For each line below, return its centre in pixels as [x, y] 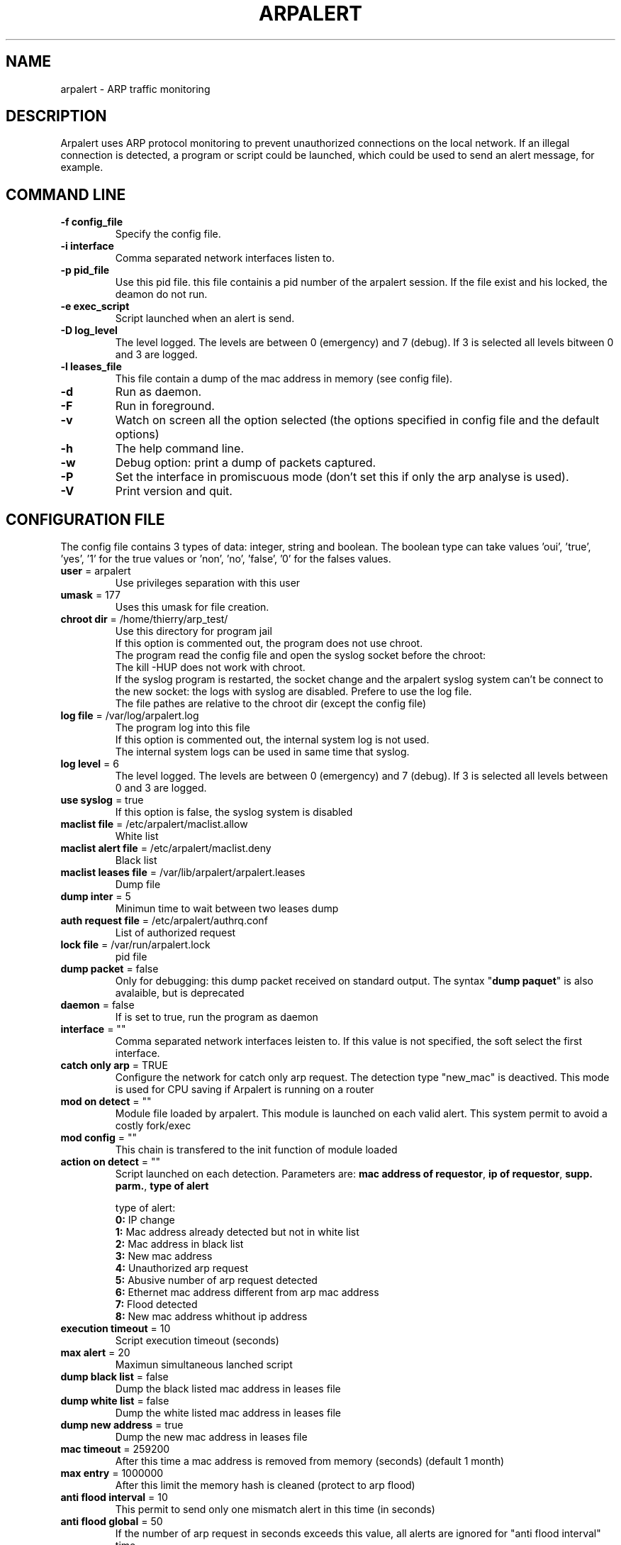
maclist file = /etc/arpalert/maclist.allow [154, 824]
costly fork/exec [153, 1126]
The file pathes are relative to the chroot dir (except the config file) [271, 704]
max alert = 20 [95, 1353]
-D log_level [89, 331]
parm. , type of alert [162, 1186]
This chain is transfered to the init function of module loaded [256, 1150]
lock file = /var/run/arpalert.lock [135, 945]
